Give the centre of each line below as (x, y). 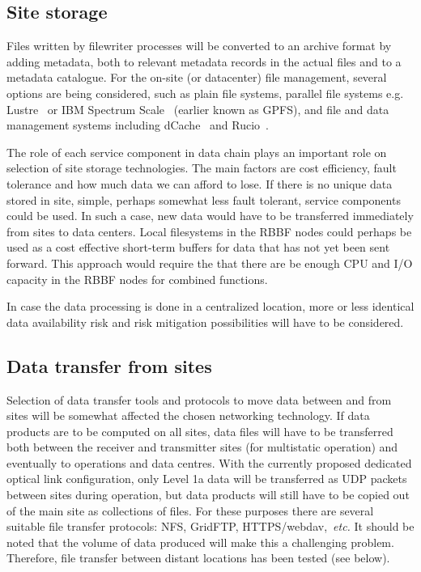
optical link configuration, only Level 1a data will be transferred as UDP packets (207, 479)
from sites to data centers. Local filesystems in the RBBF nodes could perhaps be (209, 231)
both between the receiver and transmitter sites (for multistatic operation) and (202, 447)
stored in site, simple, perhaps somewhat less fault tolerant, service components (204, 199)
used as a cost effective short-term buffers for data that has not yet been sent (198, 247)
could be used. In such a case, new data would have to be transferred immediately (210, 216)
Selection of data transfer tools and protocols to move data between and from (199, 399)
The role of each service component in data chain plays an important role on (197, 152)
